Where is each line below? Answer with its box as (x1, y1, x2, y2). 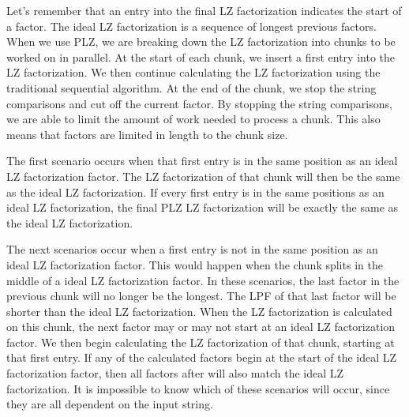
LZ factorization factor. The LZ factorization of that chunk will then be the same (6, 167, 400, 184)
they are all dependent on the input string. (6, 396, 213, 412)
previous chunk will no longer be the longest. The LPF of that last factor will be (6, 287, 396, 304)
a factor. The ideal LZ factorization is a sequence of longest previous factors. (6, 17, 377, 34)
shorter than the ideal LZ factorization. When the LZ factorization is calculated (6, 302, 392, 319)
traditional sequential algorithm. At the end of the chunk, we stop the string (6, 79, 377, 96)
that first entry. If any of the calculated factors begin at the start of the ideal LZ (6, 349, 397, 366)
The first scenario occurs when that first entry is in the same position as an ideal (6, 152, 398, 169)
